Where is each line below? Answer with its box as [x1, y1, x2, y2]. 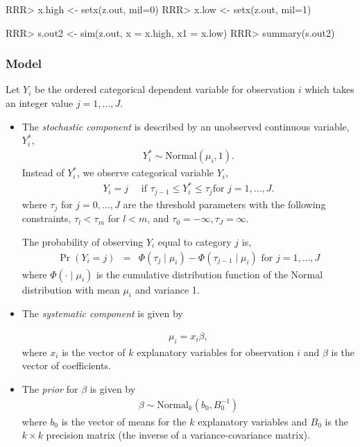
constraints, [22, 211, 71, 226]
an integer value [6, 96, 74, 110]
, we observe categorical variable [77, 165, 214, 180]
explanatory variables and [198, 414, 307, 428]
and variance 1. [135, 282, 200, 296]
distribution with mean [22, 282, 120, 296]
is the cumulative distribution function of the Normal [96, 267, 323, 281]
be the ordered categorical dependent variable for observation [35, 82, 295, 96]
